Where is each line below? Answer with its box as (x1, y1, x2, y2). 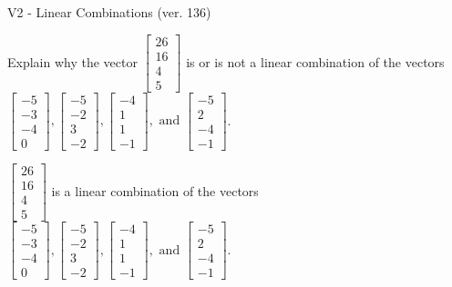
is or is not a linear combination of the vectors (186, 52, 445, 71)
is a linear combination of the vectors (51, 181, 259, 200)
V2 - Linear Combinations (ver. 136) (7, 3, 211, 21)
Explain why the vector (7, 52, 138, 71)
